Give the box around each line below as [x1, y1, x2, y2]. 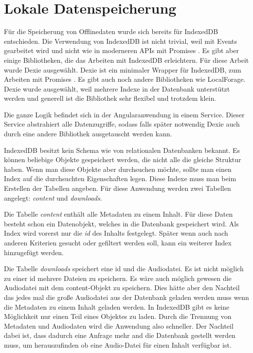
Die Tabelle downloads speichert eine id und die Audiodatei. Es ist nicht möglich [4, 263, 244, 274]
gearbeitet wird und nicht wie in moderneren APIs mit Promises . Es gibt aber [4, 45, 239, 56]
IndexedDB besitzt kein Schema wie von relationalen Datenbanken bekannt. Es [4, 145, 240, 155]
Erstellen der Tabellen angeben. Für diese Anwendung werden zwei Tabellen [4, 183, 231, 193]
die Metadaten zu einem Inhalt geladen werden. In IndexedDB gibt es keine [4, 301, 230, 312]
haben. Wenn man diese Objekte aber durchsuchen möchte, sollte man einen [4, 164, 232, 174]
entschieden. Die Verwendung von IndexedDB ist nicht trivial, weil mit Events [4, 36, 237, 46]
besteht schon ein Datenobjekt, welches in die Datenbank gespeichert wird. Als [4, 218, 239, 228]
